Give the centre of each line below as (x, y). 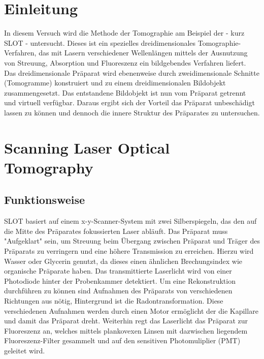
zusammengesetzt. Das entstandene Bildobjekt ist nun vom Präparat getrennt (125, 92)
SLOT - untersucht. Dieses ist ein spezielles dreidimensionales (100, 42)
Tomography (49, 167)
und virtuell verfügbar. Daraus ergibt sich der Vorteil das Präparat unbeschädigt (129, 102)
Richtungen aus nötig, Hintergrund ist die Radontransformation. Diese (114, 300)
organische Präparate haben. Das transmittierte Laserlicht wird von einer (118, 271)
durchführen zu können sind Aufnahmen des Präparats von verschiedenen (118, 291)
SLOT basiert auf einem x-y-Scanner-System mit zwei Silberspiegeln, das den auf (130, 221)
